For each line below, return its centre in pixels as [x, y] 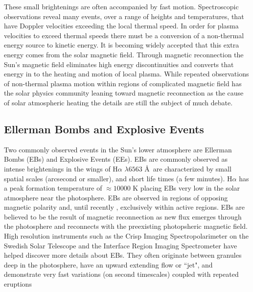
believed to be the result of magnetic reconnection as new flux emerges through [123, 216]
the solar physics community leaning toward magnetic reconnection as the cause [124, 93]
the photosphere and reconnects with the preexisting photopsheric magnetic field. [126, 226]
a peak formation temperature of [53, 188]
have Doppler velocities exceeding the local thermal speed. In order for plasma [121, 26]
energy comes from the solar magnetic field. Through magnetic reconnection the [124, 54]
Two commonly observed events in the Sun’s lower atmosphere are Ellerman [118, 149]
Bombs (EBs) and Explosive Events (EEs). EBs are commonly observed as [116, 159]
